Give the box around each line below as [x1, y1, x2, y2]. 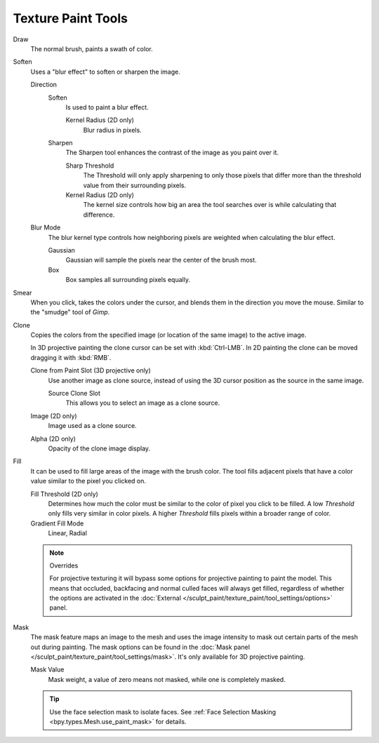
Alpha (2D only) [30, 434, 77, 443]
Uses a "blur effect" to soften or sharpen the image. [30, 67, 180, 76]
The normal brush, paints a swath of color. [30, 44, 154, 53]
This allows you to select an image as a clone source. [65, 399, 220, 407]
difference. [83, 210, 115, 219]
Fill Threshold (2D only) [30, 490, 98, 498]
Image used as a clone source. [48, 422, 137, 430]
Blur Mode [30, 223, 61, 232]
